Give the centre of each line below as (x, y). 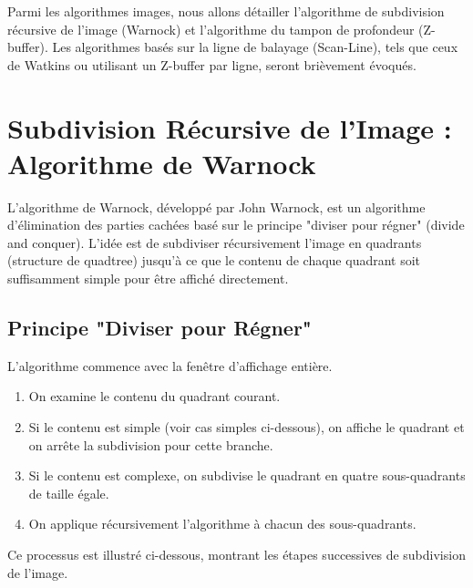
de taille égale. (69, 493)
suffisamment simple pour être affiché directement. (148, 279)
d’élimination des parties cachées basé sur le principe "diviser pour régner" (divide (236, 225)
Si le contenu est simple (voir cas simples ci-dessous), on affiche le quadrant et (247, 427)
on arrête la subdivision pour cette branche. (151, 444)
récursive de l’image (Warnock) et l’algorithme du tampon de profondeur (211, 29)
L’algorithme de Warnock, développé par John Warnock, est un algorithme (216, 206)
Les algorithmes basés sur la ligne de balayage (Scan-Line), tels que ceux (255, 47)
